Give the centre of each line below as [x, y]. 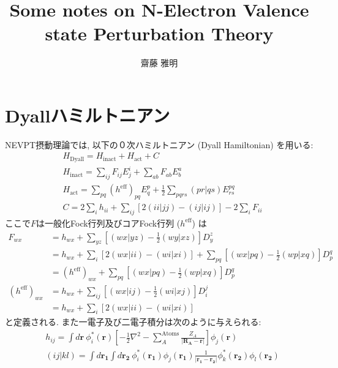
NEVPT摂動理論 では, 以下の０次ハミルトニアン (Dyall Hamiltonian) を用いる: [159, 144]
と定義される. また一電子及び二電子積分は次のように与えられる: [133, 322]
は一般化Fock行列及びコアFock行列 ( [108, 223]
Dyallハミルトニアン [88, 115]
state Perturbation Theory [159, 33]
